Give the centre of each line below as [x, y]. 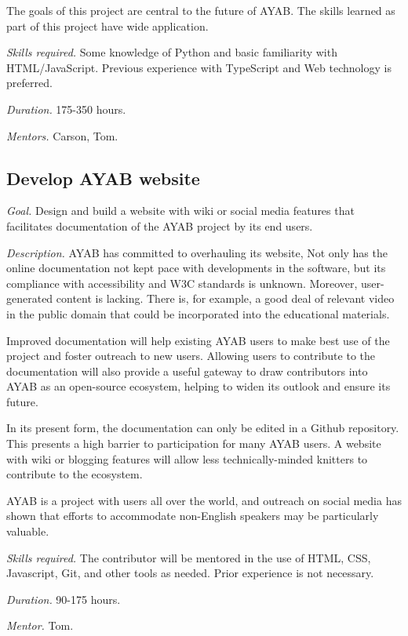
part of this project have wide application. [107, 25]
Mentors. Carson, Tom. [62, 135]
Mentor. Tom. [40, 625]
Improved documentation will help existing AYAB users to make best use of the [198, 340]
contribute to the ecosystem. [75, 474]
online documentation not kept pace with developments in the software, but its [196, 268]
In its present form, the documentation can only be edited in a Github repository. [203, 428]
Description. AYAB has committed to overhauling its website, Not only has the [197, 252]
